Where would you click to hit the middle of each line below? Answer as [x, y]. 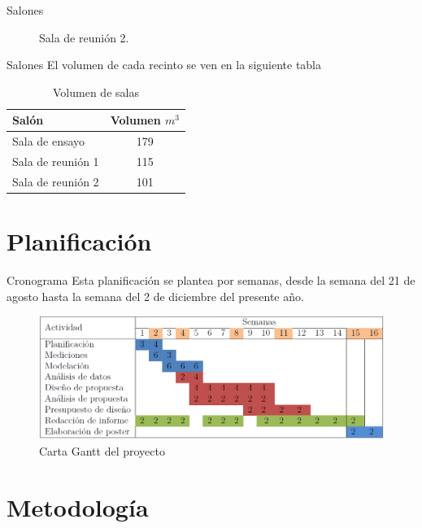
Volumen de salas [96, 92]
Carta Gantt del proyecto [102, 450]
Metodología [78, 506]
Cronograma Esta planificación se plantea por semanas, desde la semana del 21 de [211, 280]
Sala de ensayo [49, 141]
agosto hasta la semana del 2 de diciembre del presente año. [155, 296]
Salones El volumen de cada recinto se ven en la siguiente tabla [164, 65]
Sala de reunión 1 [56, 161]
